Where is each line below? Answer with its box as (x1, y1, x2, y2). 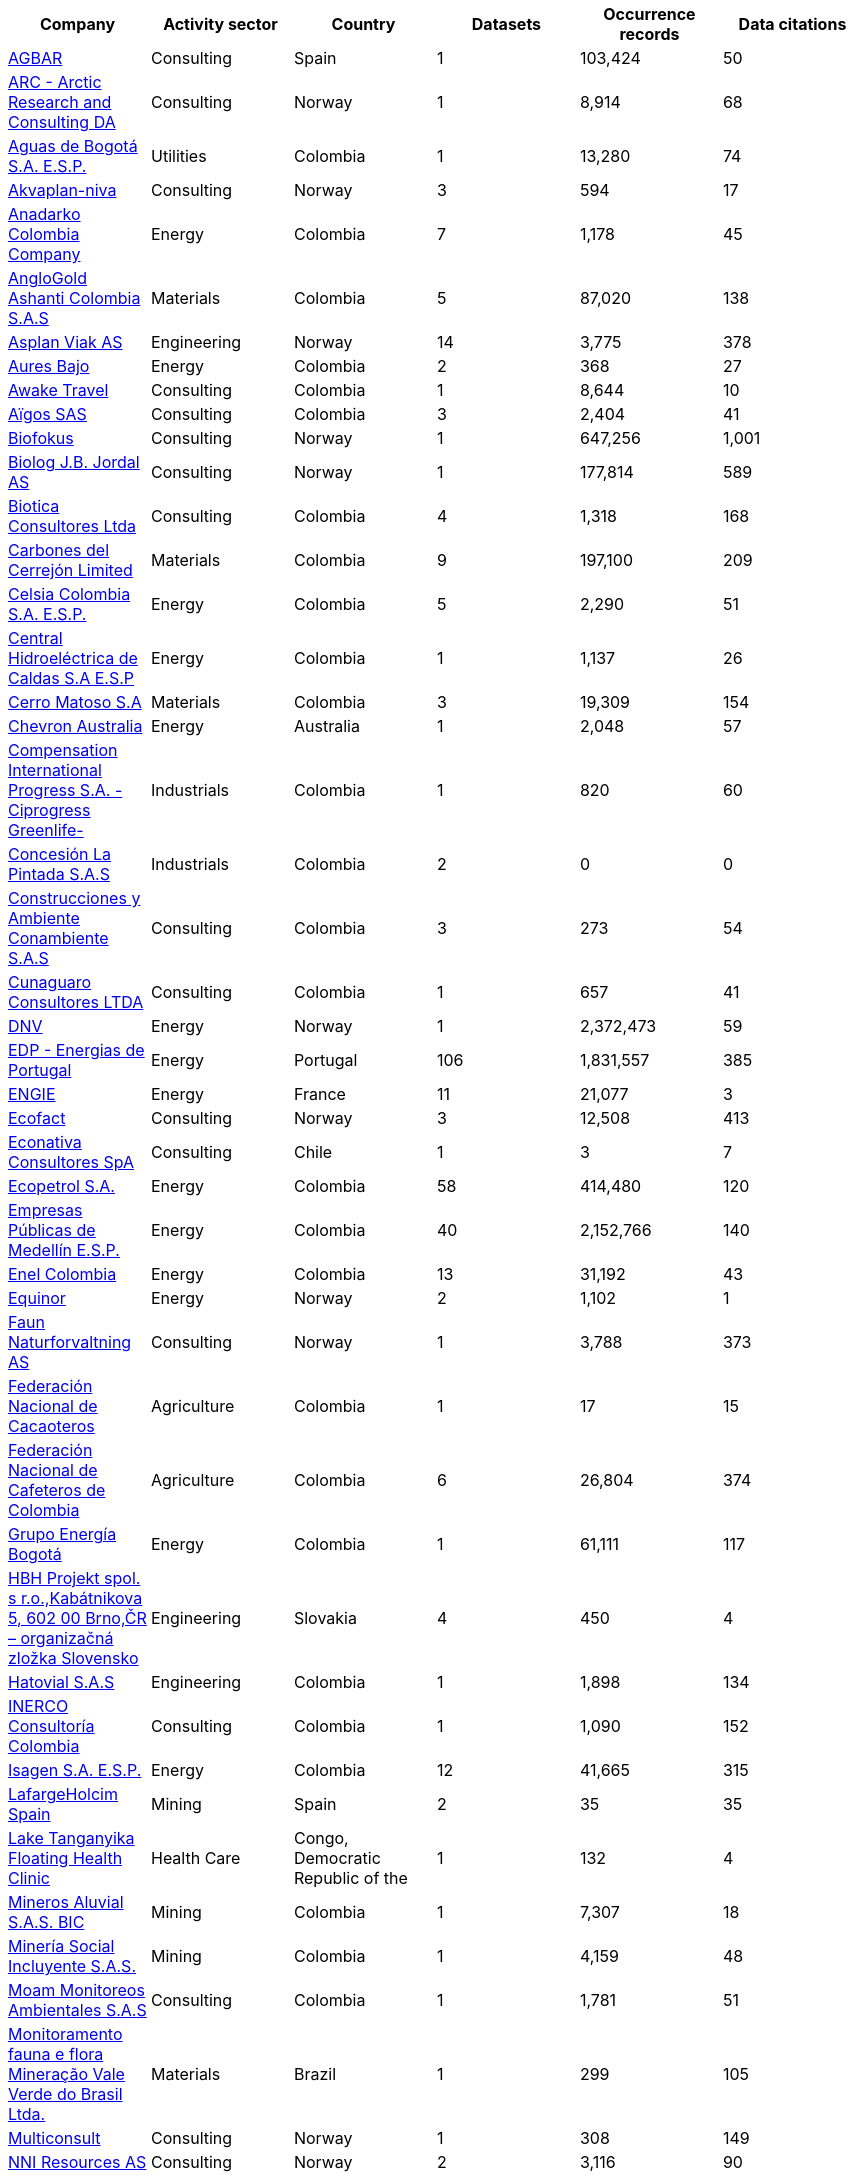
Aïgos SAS (8, 404, 87, 424)
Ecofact (8, 1108, 66, 1128)
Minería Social (8, 1936, 115, 1956)
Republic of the (293, 1868, 408, 1888)
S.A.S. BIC (8, 1912, 85, 1932)
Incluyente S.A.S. (8, 1956, 136, 1976)
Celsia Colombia (8, 584, 131, 604)
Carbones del (8, 540, 110, 560)
